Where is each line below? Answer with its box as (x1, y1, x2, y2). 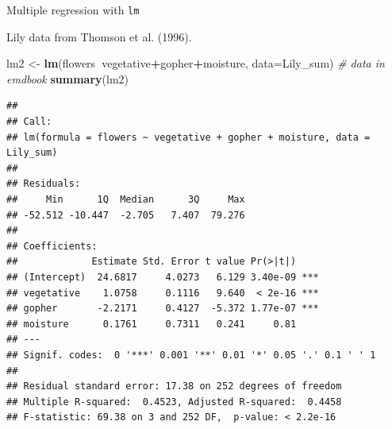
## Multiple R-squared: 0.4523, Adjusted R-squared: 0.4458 (6, 396, 342, 408)
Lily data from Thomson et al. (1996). (6, 28, 192, 44)
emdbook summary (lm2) (6, 70, 129, 87)
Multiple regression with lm (6, 2, 140, 17)
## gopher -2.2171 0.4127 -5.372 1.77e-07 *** (6, 303, 319, 315)
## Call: (6, 116, 52, 128)
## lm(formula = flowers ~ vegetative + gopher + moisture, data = (6, 131, 371, 143)
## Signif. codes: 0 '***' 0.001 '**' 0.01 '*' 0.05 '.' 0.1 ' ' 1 (6, 349, 376, 361)
